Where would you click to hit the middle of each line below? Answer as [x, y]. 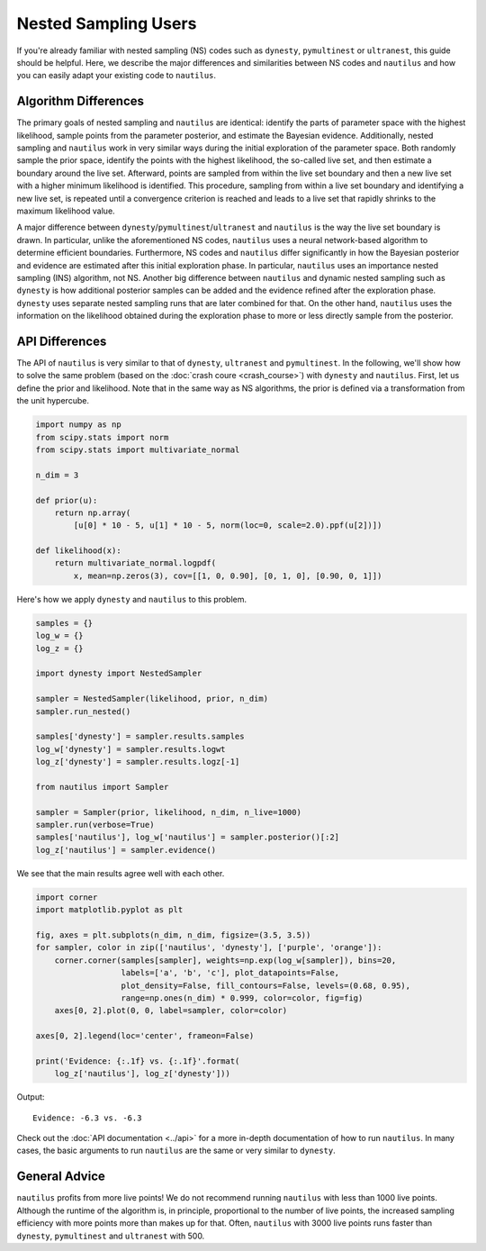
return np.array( [93, 512]
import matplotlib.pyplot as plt [109, 910]
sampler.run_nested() [83, 711]
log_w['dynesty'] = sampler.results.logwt [130, 749]
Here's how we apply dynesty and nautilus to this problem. [132, 599]
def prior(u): [67, 500]
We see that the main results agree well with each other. [121, 873]
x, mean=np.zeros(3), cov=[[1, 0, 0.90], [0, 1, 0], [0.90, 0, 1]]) [228, 576]
